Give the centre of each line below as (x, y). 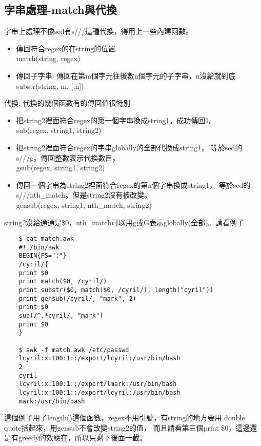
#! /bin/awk (39, 247)
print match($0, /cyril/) (63, 282)
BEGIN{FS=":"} (43, 256)
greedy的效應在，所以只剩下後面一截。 (83, 438)
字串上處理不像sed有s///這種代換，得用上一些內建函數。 (99, 31)
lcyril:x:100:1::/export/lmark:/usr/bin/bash (98, 384)
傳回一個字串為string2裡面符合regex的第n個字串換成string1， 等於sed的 (133, 185)
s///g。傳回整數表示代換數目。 (68, 157)
